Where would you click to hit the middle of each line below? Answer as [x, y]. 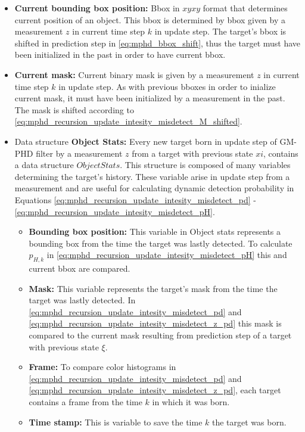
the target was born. [249, 422]
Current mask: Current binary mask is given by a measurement [134, 74]
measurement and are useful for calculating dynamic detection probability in [154, 188]
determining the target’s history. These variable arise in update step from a [152, 176]
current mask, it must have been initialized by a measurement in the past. [150, 98]
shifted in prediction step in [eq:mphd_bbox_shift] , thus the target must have [158, 43]
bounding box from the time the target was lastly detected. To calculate [161, 243]
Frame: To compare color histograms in [102, 367]
